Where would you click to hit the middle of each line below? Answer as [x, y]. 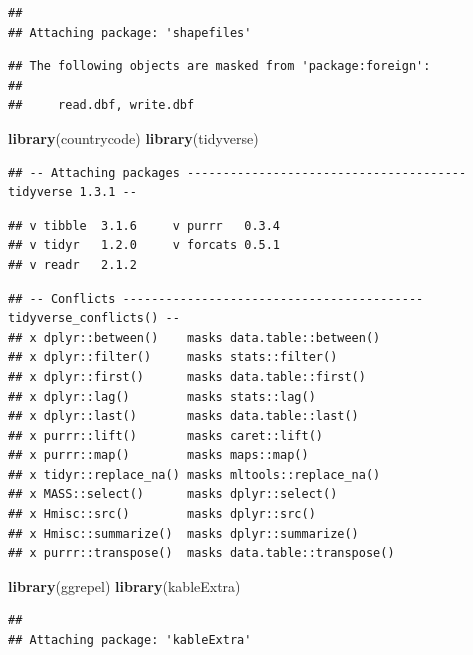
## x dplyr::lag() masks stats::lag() [162, 396]
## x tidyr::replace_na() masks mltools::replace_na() [194, 474]
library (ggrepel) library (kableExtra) [124, 585]
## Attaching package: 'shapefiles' [130, 32]
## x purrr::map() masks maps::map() [158, 455]
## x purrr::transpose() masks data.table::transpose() [201, 553]
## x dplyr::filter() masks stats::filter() [173, 357]
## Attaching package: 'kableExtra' [130, 640]
